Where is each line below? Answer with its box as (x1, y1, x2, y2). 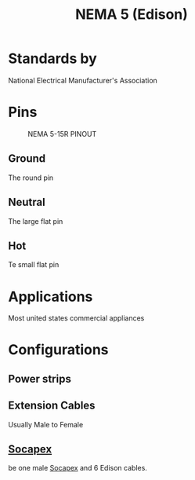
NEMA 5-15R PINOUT (27, 129, 97, 138)
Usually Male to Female (8, 420, 84, 429)
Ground (8, 152, 46, 166)
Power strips (8, 372, 72, 386)
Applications (8, 288, 93, 306)
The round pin (8, 173, 54, 182)
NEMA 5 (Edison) (75, 5, 188, 24)
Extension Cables (8, 399, 96, 412)
